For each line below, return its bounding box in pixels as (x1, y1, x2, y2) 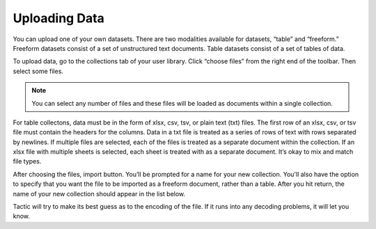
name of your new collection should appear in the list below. (13, 189, 186, 198)
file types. (13, 157, 42, 166)
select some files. (13, 67, 64, 75)
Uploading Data (13, 10, 104, 26)
